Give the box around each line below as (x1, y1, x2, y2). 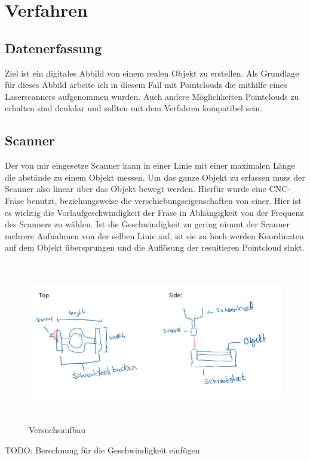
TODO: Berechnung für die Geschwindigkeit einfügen (5, 443, 200, 456)
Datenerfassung (5, 38, 102, 57)
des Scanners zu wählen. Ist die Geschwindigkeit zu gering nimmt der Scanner (5, 218, 290, 230)
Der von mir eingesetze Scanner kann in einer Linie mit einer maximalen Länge (5, 159, 295, 172)
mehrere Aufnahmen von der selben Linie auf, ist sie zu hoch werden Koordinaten (5, 229, 304, 242)
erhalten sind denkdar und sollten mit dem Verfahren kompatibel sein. (5, 102, 262, 114)
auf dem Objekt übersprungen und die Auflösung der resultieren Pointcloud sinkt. (5, 241, 305, 254)
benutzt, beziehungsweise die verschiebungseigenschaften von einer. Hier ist (26, 194, 302, 206)
